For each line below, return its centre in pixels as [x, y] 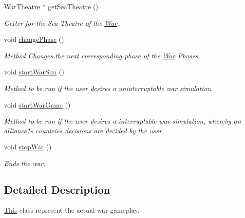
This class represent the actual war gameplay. [72, 209]
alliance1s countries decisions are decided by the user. [84, 130]
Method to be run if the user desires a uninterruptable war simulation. [109, 88]
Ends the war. [25, 163]
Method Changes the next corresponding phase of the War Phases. [102, 55]
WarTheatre [22, 6]
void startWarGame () [37, 104]
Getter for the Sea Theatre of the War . [62, 23]
